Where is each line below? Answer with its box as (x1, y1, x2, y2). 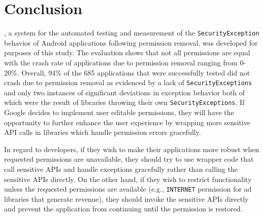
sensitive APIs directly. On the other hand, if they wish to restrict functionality (4, 173, 252, 184)
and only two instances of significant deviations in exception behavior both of (4, 87, 245, 97)
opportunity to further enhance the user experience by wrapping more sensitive (4, 117, 251, 127)
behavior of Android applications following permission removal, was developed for (4, 37, 258, 48)
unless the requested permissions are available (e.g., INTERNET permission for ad (4, 184, 252, 194)
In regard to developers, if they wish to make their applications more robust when (4, 143, 259, 154)
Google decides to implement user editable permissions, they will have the (4, 107, 234, 118)
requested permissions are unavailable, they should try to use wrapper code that (4, 154, 254, 164)
